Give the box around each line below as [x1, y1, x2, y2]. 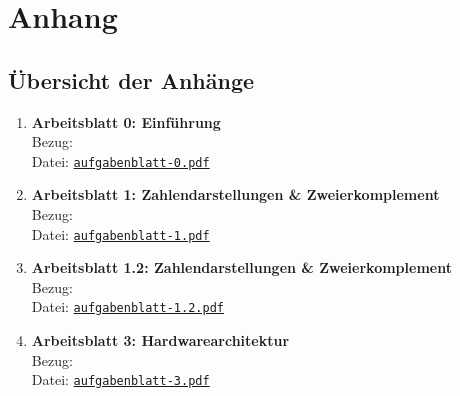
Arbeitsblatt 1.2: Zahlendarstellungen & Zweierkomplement [31, 257, 452, 278]
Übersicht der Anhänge [8, 64, 255, 95]
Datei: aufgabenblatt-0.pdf [31, 150, 210, 171]
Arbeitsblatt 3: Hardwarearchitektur [31, 330, 290, 351]
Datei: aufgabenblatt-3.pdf [31, 369, 210, 390]
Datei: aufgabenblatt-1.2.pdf [31, 296, 224, 317]
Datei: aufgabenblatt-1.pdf [31, 223, 210, 244]
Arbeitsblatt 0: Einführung [31, 111, 221, 132]
